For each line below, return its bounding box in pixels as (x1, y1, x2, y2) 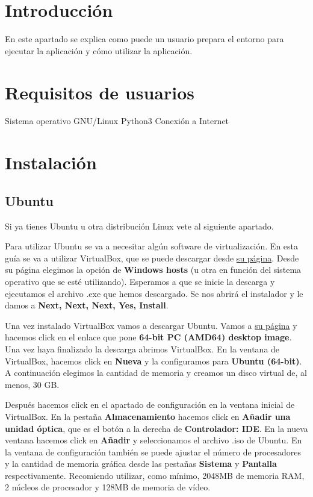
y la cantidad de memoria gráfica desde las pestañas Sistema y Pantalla (5, 457, 277, 470)
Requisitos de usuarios (5, 80, 194, 104)
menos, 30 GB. (5, 378, 60, 390)
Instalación (5, 150, 97, 175)
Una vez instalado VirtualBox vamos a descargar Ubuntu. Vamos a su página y (5, 319, 297, 331)
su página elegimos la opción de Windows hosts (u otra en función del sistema (5, 263, 302, 276)
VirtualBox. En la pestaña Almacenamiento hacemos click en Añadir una (5, 410, 291, 422)
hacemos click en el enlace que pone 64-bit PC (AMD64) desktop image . (5, 331, 292, 343)
